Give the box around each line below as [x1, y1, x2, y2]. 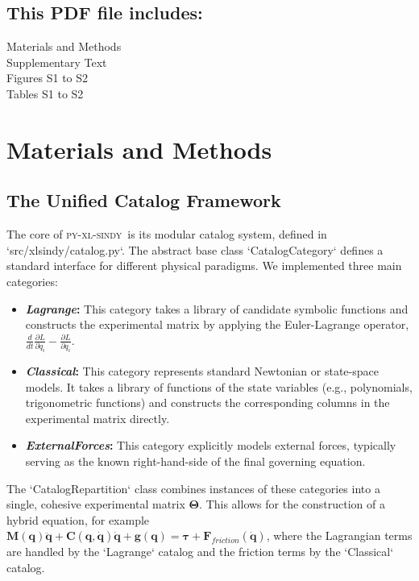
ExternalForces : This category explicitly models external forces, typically [25, 437, 396, 454]
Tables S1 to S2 [6, 85, 84, 102]
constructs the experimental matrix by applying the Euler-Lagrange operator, [25, 316, 409, 333]
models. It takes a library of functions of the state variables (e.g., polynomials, [25, 378, 413, 395]
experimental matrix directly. [25, 409, 170, 426]
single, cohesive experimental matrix [6, 496, 185, 513]
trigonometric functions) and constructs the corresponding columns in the [25, 394, 390, 411]
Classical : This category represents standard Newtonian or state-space [25, 362, 379, 379]
